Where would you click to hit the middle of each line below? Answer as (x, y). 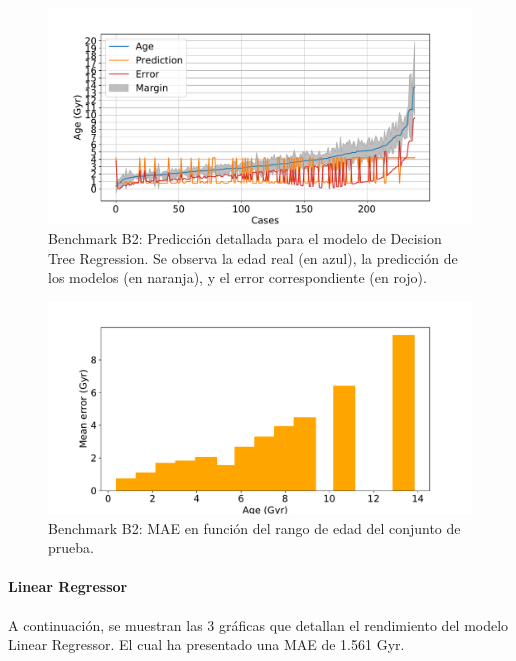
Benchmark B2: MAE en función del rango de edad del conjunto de (254, 527)
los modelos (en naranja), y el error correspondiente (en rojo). (237, 277)
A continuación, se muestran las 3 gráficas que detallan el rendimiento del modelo (258, 624)
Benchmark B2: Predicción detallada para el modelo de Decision (245, 238)
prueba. (71, 547)
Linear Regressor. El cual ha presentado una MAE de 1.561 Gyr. (206, 644)
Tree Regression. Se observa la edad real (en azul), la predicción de (253, 257)
